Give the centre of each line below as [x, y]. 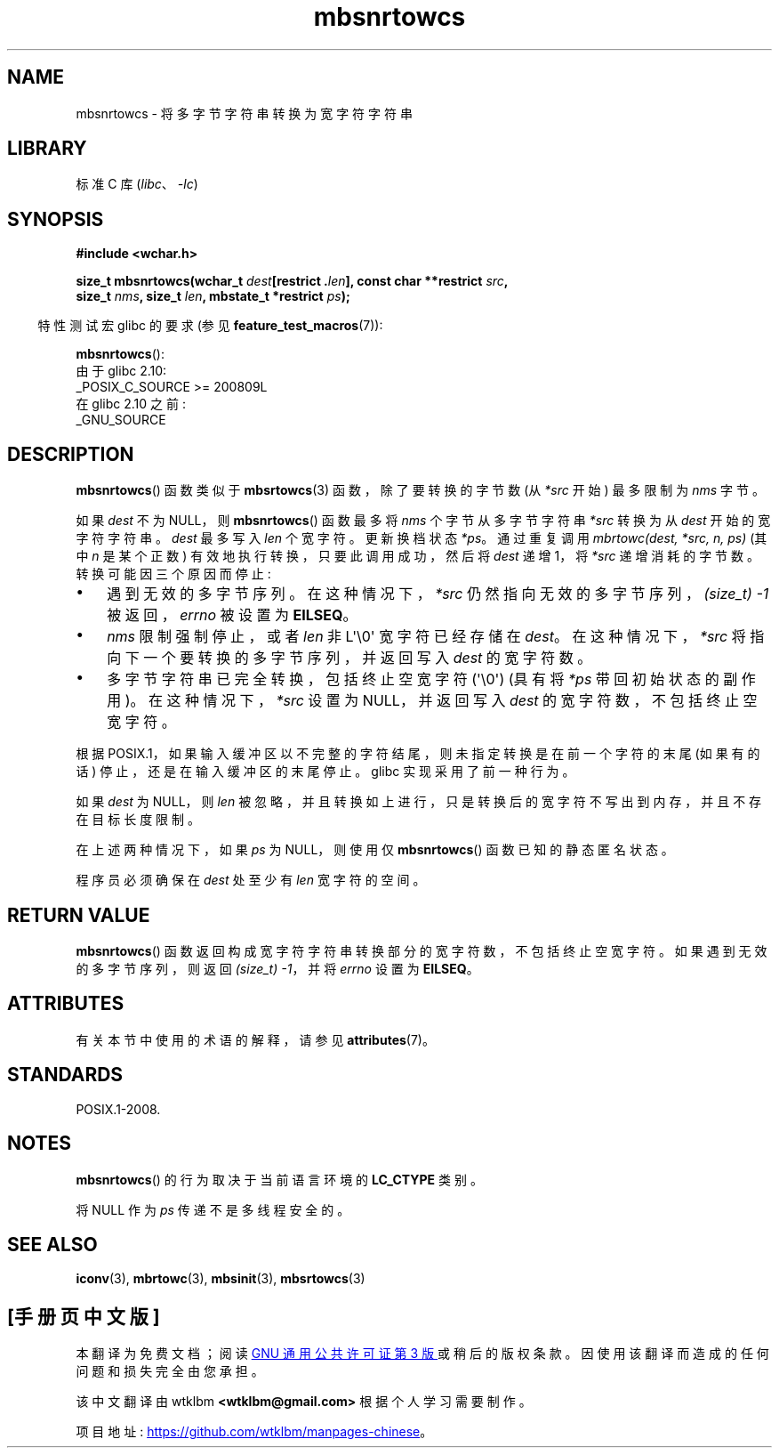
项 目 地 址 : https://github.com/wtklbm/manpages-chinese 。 [254, 1432]
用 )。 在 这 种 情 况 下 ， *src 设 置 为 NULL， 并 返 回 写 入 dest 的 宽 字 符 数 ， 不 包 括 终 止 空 [432, 701]
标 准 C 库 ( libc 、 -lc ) [137, 184]
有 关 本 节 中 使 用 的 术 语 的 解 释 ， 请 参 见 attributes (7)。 [255, 1039]
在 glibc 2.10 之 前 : [131, 404]
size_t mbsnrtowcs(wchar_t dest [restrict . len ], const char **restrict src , [292, 281]
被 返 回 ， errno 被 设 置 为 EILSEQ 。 [232, 615]
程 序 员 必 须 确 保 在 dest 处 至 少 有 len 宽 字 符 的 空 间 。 [251, 880]
